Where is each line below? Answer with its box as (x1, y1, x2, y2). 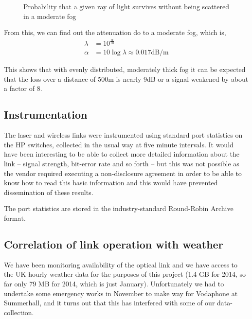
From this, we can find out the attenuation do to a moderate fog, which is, (4, 27, 226, 37)
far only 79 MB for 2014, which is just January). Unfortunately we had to (4, 278, 224, 288)
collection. (4, 307, 34, 317)
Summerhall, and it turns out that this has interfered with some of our (4, 298, 215, 308)
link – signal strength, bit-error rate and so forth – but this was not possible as (4, 158, 239, 168)
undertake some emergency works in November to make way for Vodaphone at (4, 288, 238, 298)
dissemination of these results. (4, 187, 93, 197)
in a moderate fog (23, 11, 76, 21)
